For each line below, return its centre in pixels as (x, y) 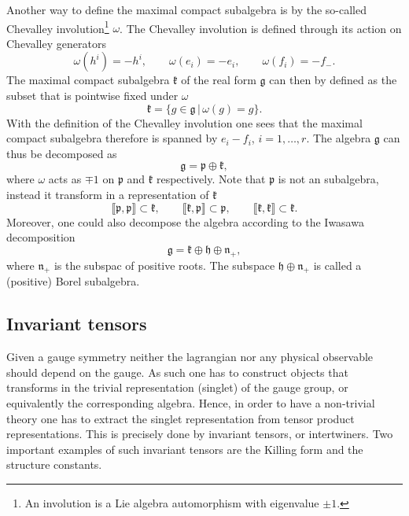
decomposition (41, 237)
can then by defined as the (333, 80)
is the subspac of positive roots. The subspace (164, 265)
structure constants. (54, 464)
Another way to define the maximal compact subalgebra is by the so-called (186, 9)
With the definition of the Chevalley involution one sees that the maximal (184, 122)
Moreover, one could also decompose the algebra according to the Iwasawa (185, 221)
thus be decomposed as (62, 153)
